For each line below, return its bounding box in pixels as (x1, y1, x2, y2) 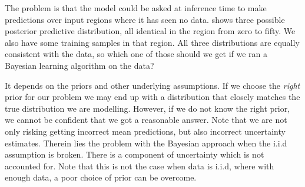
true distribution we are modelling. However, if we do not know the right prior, (5, 102, 290, 114)
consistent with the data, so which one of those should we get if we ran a (5, 48, 268, 60)
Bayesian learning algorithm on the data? (5, 59, 154, 71)
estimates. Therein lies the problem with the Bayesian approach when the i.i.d (5, 136, 287, 149)
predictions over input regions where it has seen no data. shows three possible (5, 13, 285, 25)
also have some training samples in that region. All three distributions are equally (5, 36, 300, 48)
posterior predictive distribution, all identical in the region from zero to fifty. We (5, 25, 296, 37)
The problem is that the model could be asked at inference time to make (5, 2, 267, 14)
